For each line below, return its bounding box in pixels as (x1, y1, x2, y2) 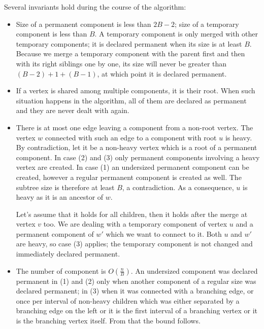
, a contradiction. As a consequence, (122, 181, 234, 192)
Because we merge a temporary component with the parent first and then (16, 48, 245, 59)
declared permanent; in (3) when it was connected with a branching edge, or (16, 285, 254, 296)
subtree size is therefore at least (16, 181, 115, 192)
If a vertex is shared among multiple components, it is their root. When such (16, 85, 255, 96)
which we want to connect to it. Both (106, 228, 222, 239)
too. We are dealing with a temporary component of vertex (43, 218, 227, 229)
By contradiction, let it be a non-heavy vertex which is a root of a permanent (16, 142, 257, 153)
